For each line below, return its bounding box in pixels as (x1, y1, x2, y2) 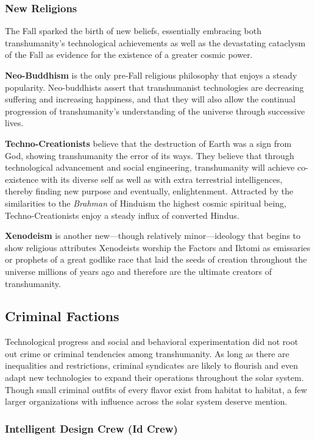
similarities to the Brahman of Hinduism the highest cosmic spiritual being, (5, 196, 287, 209)
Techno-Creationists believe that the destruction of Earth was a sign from (5, 137, 292, 149)
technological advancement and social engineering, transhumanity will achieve (5, 161, 295, 174)
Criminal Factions (5, 307, 119, 325)
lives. (5, 116, 24, 129)
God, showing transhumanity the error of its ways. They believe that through (5, 149, 294, 161)
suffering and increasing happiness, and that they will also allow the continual (5, 93, 296, 105)
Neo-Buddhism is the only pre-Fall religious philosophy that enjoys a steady (5, 69, 297, 81)
